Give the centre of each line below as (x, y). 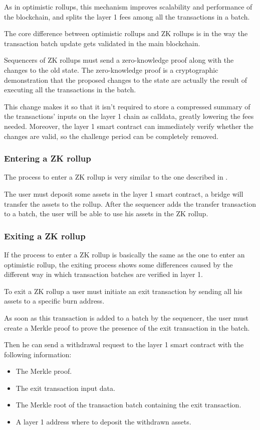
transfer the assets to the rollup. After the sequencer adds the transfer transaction (130, 203)
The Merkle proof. (44, 371)
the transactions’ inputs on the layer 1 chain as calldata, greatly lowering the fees (129, 116)
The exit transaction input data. (65, 388)
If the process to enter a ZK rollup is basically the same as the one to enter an (124, 254)
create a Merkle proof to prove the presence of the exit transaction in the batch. (127, 327)
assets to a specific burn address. (54, 301)
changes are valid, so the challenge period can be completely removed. (111, 136)
